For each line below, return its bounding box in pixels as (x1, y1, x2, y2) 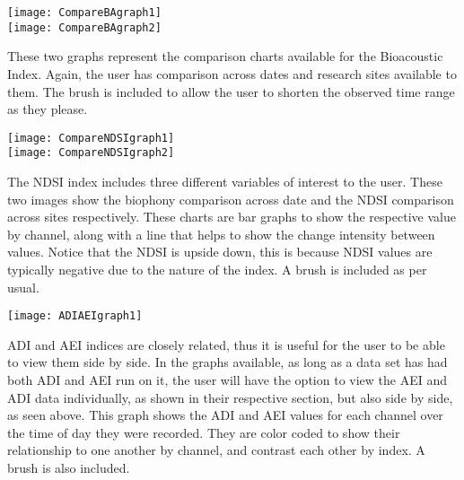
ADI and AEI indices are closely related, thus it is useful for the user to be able (7, 335, 445, 353)
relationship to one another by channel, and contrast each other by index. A (7, 441, 425, 459)
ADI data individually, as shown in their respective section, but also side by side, (7, 388, 453, 406)
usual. (7, 277, 39, 296)
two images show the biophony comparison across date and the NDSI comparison (7, 189, 454, 208)
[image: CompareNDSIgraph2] (7, 146, 175, 160)
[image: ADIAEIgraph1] (7, 310, 143, 323)
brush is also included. (7, 458, 130, 476)
